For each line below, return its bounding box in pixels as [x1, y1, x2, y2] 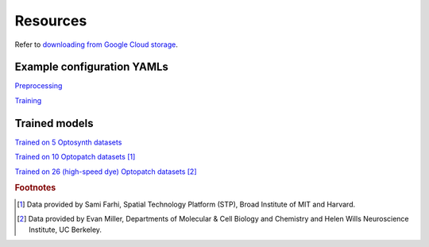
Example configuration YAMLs [14, 60, 168, 74]
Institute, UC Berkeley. [29, 225, 102, 234]
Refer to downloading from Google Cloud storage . [14, 40, 178, 49]
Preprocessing [14, 81, 63, 91]
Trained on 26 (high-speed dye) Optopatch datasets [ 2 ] [14, 167, 198, 176]
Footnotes [14, 183, 56, 194]
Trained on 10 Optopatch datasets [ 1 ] [14, 152, 136, 162]
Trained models [14, 116, 95, 130]
